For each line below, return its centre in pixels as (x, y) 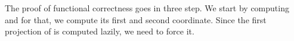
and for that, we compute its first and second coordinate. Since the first (136, 19)
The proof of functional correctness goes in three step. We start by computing (147, 8)
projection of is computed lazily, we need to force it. (100, 31)
